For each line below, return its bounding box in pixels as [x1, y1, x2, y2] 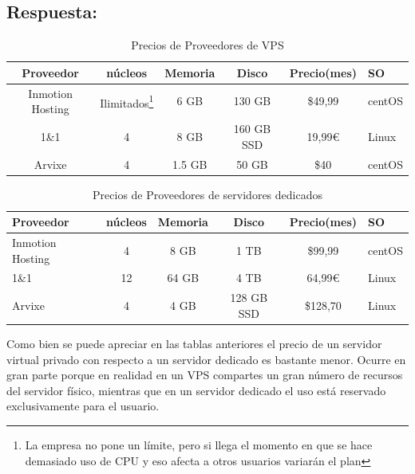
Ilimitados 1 [100, 92, 154, 111]
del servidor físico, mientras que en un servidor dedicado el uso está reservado [6, 382, 386, 398]
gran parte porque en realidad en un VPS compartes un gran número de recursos [6, 366, 403, 383]
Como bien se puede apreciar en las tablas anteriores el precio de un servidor [6, 335, 382, 352]
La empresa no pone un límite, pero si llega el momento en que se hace [25, 436, 373, 452]
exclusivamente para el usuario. [6, 398, 160, 414]
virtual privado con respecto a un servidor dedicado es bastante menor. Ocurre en [6, 351, 406, 367]
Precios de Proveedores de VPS [131, 37, 284, 53]
